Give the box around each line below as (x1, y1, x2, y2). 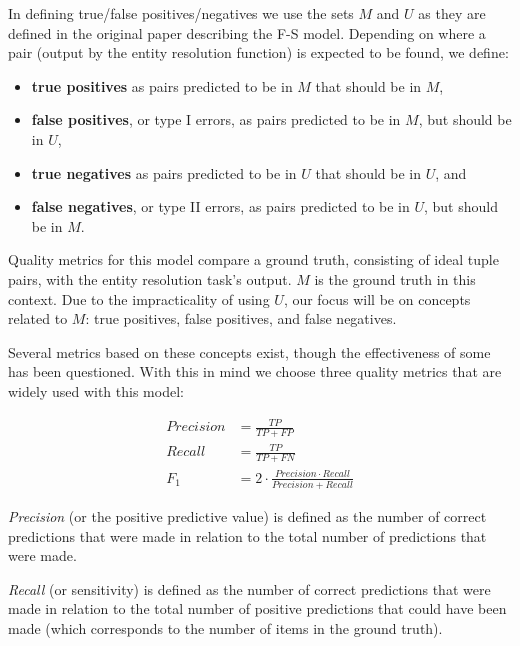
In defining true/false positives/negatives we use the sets (8, 3, 354, 23)
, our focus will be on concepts (283, 288, 471, 309)
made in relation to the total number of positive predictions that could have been (8, 598, 507, 619)
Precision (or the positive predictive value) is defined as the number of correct (8, 506, 487, 527)
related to (8, 308, 68, 329)
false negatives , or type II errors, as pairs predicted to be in (31, 196, 410, 217)
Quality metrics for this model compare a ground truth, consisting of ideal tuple (8, 249, 499, 270)
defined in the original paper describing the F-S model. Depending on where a (8, 22, 486, 43)
